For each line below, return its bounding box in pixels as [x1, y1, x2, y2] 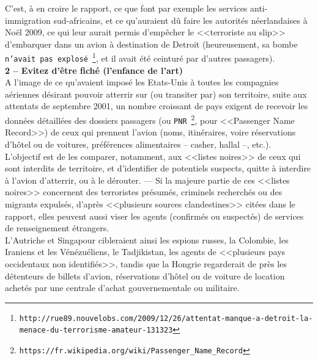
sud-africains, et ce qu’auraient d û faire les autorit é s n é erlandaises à [53, 13, 308, 26]
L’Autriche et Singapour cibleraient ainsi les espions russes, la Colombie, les [5, 233, 289, 246]
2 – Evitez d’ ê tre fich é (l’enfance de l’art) [5, 63, 183, 76]
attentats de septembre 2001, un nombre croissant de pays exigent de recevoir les [5, 99, 308, 112]
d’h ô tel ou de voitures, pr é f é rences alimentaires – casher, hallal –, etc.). [5, 137, 272, 150]
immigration [5, 13, 51, 26]
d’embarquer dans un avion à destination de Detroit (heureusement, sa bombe [5, 37, 298, 50]
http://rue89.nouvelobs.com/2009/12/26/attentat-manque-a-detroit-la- [19, 314, 313, 323]
